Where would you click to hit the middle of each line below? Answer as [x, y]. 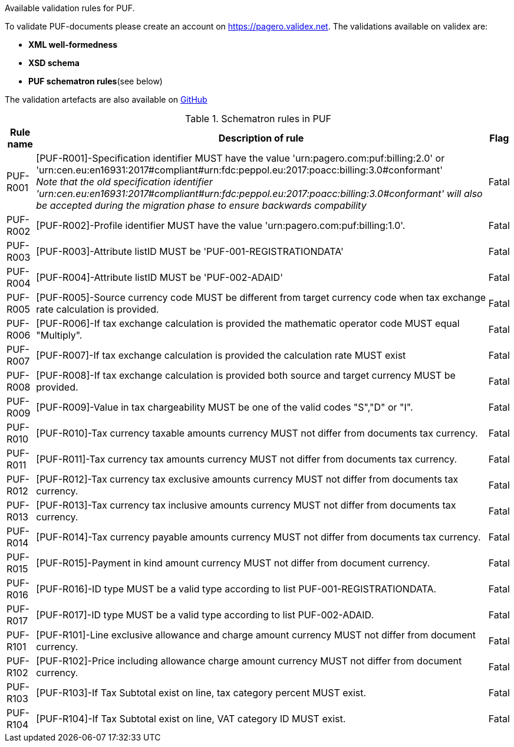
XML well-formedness [73, 45]
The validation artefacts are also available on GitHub [106, 99]
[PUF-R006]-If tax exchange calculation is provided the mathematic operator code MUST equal [248, 323]
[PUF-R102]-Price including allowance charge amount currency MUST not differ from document [249, 661]
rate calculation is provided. [98, 309]
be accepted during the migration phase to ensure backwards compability [201, 205]
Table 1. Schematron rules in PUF [258, 119]
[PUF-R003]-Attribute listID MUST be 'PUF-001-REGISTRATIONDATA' [190, 251]
